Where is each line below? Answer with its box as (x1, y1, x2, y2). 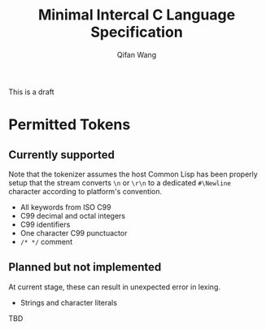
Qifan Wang (116, 50, 157, 59)
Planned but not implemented (8, 260, 162, 274)
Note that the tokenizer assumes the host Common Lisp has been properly (8, 169, 258, 179)
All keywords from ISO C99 (20, 202, 111, 212)
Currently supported (8, 148, 116, 162)
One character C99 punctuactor (20, 228, 128, 237)
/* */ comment (20, 237, 73, 246)
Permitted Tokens (8, 115, 131, 134)
